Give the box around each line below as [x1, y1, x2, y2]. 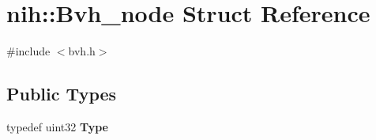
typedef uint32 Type [6, 118, 108, 134]
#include [6, 43, 51, 59]
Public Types [6, 81, 117, 106]
